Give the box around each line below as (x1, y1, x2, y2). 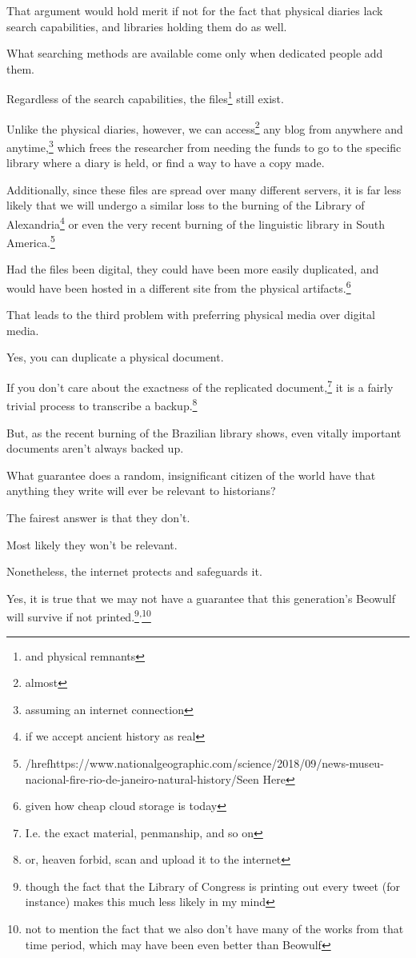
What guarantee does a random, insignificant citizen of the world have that (6, 466, 376, 483)
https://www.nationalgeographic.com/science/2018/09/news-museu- (50, 754, 384, 771)
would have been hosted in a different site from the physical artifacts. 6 (6, 277, 351, 296)
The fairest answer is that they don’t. (6, 509, 190, 525)
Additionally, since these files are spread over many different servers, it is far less (6, 181, 402, 198)
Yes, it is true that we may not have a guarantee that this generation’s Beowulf (6, 589, 395, 606)
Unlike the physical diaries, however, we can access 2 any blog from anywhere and (6, 118, 403, 137)
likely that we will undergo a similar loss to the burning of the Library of (6, 197, 365, 214)
